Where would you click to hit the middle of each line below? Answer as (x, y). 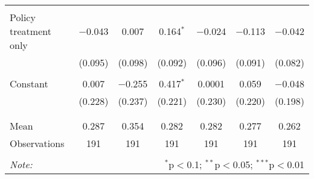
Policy (23, 17)
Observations (37, 143)
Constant (29, 83)
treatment (30, 31)
